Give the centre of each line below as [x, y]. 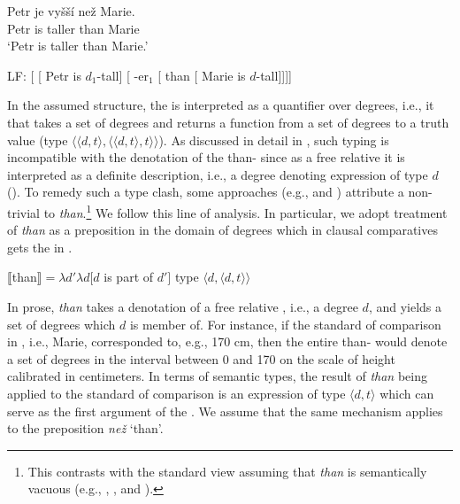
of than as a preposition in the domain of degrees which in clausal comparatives [222, 230]
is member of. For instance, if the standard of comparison [285, 324]
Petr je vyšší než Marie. [71, 11]
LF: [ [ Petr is [44, 75]
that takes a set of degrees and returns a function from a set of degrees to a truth [228, 122]
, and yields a [405, 306]
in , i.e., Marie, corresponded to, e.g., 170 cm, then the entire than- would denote [227, 341]
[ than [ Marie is [202, 75]
